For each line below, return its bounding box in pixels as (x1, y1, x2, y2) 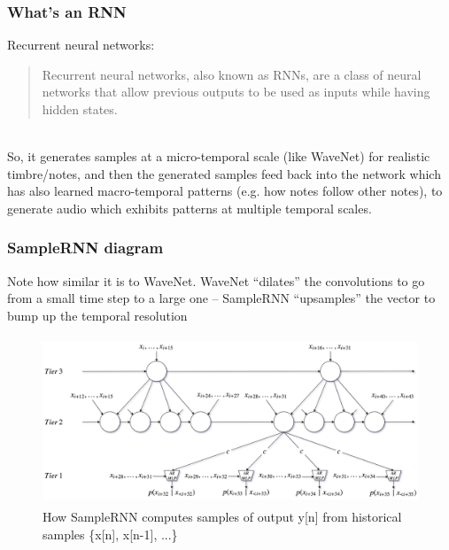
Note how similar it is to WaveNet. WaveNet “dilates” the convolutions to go (7, 271, 425, 290)
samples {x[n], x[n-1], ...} (43, 524, 178, 543)
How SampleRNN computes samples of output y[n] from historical (43, 507, 402, 526)
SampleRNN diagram (7, 236, 164, 259)
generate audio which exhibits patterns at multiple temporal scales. (7, 198, 372, 217)
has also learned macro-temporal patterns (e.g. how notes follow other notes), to (7, 182, 443, 200)
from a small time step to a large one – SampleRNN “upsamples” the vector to (7, 289, 436, 307)
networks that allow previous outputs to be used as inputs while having (42, 82, 430, 101)
